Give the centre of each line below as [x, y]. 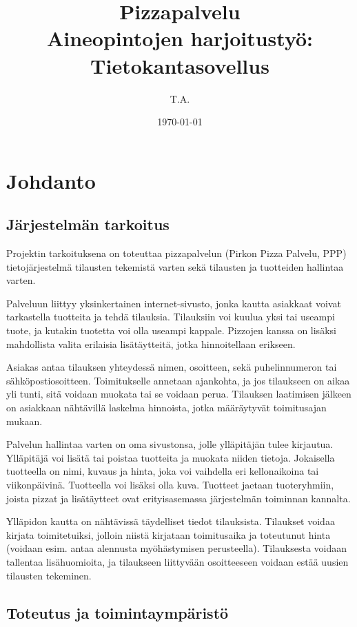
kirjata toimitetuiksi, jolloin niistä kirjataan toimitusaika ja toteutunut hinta [169, 534]
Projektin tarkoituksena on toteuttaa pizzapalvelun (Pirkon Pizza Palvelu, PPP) [176, 253]
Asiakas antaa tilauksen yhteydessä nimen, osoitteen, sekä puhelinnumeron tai [172, 367]
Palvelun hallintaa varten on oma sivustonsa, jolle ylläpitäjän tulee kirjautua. [170, 444]
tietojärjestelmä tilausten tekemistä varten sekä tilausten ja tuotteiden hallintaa [175, 266]
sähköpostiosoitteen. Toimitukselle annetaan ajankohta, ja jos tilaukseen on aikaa [178, 380]
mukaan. [24, 421]
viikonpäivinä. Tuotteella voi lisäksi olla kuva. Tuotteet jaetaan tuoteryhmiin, [170, 484]
